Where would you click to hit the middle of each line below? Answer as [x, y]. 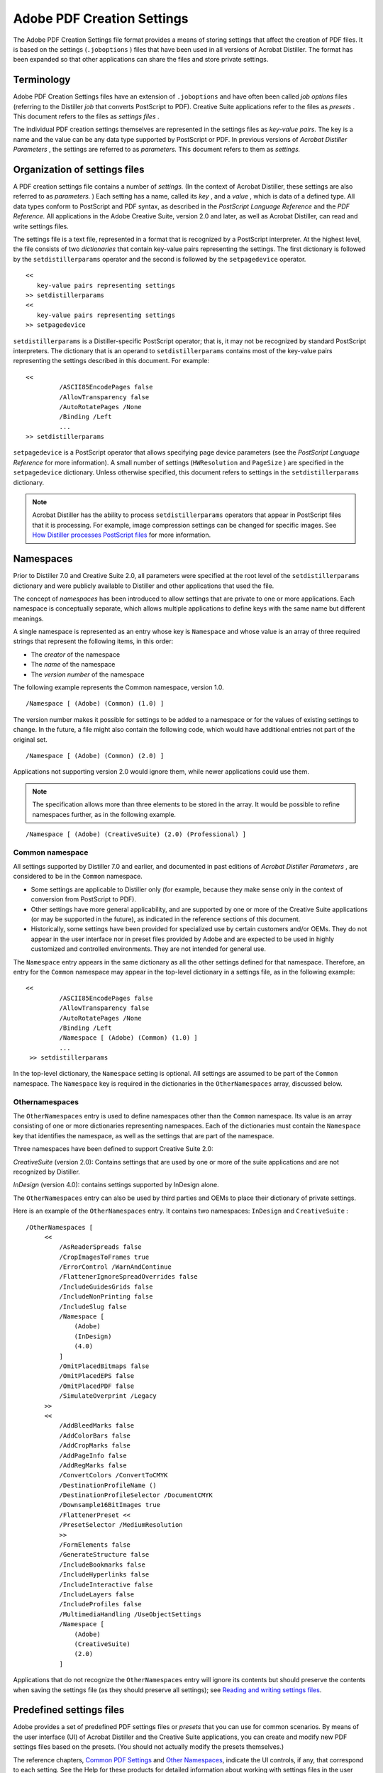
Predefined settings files [69, 1710]
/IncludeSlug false [93, 1306]
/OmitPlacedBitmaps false [104, 1366]
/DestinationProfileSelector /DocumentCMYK [136, 1495]
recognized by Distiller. [47, 1172]
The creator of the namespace [76, 654]
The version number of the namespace [88, 674]
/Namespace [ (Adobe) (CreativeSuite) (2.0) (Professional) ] [136, 834]
